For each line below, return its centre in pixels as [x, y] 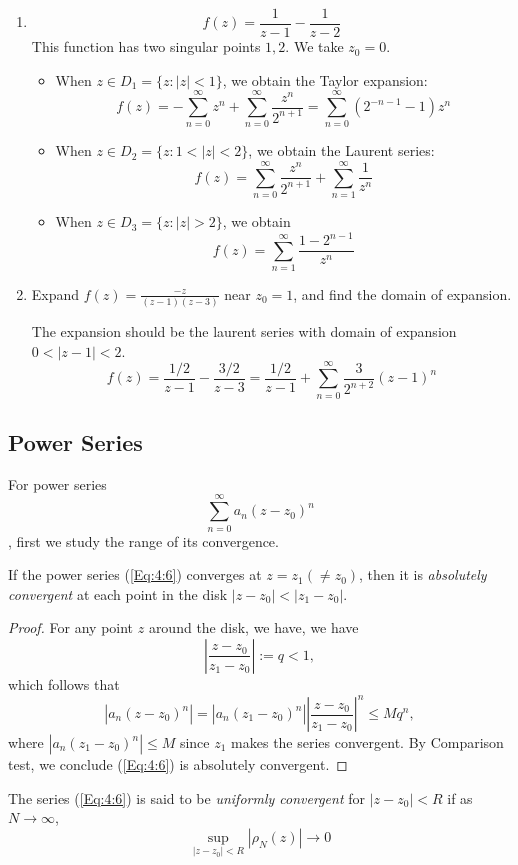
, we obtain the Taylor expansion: [325, 79]
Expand [55, 293]
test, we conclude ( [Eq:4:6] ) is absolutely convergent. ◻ [178, 764]
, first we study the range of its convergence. [143, 540]
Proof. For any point [71, 627]
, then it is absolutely [423, 574]
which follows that [64, 683]
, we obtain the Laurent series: [341, 150]
